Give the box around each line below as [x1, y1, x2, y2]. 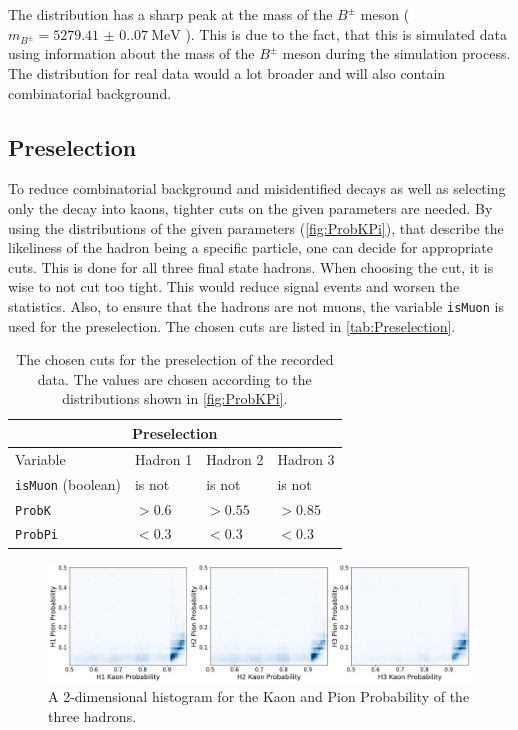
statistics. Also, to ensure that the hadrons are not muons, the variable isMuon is [8, 295, 504, 316]
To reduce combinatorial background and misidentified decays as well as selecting [8, 178, 506, 199]
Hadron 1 [134, 448, 193, 469]
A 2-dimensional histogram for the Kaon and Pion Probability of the [48, 686, 470, 707]
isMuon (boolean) [15, 473, 121, 494]
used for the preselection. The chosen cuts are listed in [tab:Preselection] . [8, 315, 456, 336]
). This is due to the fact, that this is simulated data [185, 23, 507, 44]
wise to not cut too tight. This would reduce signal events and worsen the [8, 276, 460, 297]
